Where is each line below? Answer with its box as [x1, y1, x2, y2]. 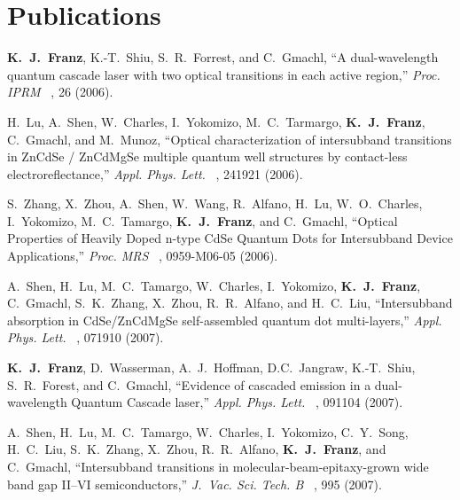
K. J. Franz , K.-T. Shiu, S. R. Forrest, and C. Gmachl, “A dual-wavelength [7, 48, 439, 66]
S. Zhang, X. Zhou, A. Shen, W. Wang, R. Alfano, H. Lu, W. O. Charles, [7, 194, 423, 213]
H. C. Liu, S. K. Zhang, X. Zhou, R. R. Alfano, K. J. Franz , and [7, 440, 386, 458]
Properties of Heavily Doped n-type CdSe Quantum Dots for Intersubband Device [7, 229, 453, 247]
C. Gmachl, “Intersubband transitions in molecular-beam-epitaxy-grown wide [7, 457, 429, 475]
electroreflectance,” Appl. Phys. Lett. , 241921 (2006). [7, 164, 303, 183]
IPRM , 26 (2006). [7, 82, 113, 101]
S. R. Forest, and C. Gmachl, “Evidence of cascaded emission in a [7, 375, 371, 394]
